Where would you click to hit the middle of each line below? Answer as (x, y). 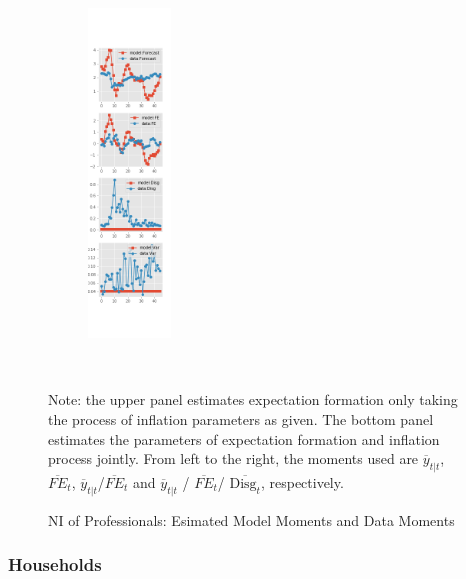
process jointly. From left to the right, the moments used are (233, 458)
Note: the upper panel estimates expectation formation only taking (253, 399)
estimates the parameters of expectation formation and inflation (244, 438)
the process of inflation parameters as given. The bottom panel (241, 418)
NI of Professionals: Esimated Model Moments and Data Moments (251, 519)
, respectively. (302, 481)
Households (55, 564)
